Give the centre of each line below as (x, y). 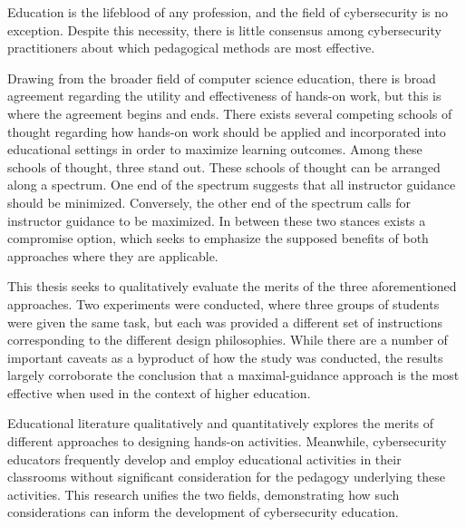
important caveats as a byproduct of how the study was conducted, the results (225, 357)
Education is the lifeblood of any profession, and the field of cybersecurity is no (228, 12)
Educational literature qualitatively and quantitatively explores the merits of (220, 423)
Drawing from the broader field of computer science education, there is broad (222, 78)
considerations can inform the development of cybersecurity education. (203, 512)
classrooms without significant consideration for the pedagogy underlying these (226, 477)
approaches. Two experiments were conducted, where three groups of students (223, 303)
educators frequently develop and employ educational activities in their (204, 459)
